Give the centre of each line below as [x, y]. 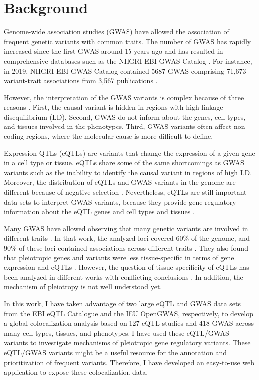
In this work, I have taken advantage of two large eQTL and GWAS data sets [123, 303]
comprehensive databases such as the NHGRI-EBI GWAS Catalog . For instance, [128, 61]
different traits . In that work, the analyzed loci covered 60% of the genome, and [127, 238]
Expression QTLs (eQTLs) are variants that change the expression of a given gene [129, 153]
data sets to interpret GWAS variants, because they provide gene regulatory [120, 201]
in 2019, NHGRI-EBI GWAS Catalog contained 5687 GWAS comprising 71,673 [125, 70]
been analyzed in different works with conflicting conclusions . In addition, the [124, 277]
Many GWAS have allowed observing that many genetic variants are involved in [126, 228]
